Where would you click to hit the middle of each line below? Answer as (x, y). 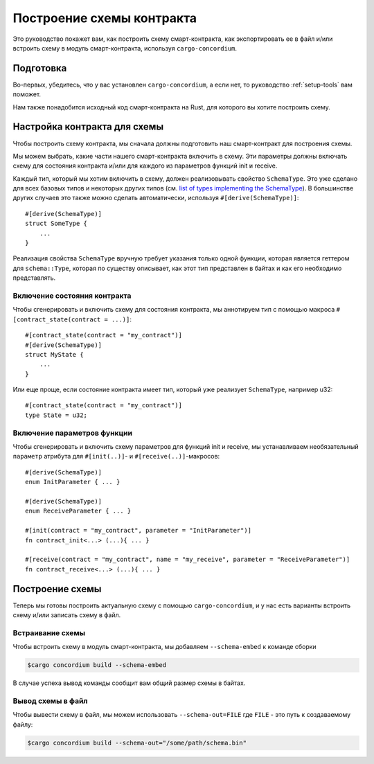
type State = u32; (56, 415)
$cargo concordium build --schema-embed (97, 665)
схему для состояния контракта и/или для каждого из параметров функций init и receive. (145, 166)
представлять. (34, 278)
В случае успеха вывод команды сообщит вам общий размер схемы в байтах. (129, 683)
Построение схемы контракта (105, 18)
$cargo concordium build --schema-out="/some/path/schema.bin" (137, 743)
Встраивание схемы (49, 632)
